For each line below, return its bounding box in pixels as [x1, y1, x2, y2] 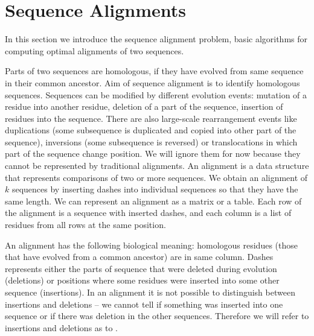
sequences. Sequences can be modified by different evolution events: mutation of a [5, 88, 307, 101]
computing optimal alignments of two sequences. [5, 44, 184, 57]
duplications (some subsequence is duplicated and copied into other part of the [5, 124, 296, 136]
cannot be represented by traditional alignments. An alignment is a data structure [5, 159, 309, 172]
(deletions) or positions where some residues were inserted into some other [5, 274, 280, 287]
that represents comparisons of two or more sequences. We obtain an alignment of [5, 171, 308, 183]
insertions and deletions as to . [5, 321, 118, 334]
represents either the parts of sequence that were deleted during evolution [5, 262, 277, 274]
